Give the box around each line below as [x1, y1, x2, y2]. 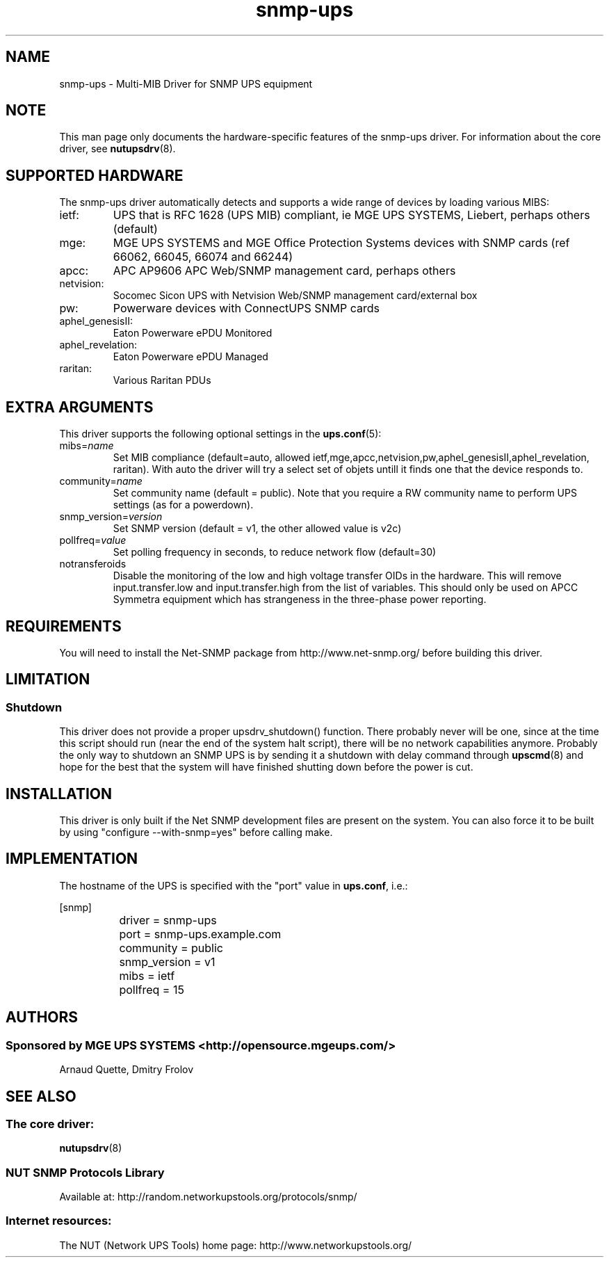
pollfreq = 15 [119, 982, 184, 997]
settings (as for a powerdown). [113, 499, 254, 511]
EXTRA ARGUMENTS [6, 398, 154, 416]
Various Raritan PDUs [113, 374, 211, 387]
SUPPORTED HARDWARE [6, 166, 184, 184]
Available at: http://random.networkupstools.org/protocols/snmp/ [59, 1191, 357, 1203]
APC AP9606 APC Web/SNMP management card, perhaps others [113, 264, 456, 278]
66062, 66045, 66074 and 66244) [113, 250, 293, 264]
